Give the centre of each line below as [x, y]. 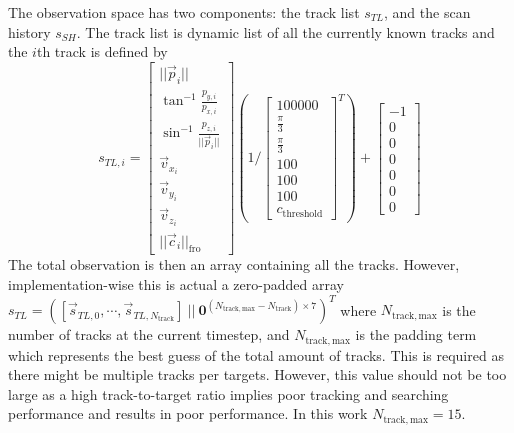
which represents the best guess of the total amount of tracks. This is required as [256, 354]
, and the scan [427, 12]
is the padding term [416, 334]
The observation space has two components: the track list [184, 12]
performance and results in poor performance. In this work [188, 413]
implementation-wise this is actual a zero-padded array [176, 284]
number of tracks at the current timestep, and [149, 334]
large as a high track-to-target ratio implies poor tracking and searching [228, 393]
